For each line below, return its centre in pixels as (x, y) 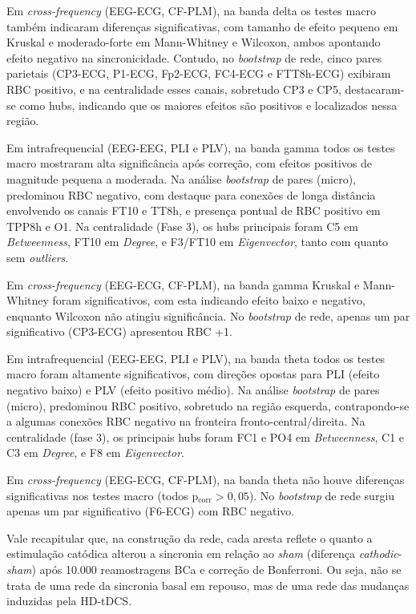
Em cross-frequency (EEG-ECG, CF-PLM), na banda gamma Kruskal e (183, 284)
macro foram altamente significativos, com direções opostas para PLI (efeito (193, 374)
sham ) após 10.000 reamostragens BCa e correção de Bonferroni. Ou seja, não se (204, 569)
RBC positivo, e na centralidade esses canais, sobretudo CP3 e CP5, (174, 89)
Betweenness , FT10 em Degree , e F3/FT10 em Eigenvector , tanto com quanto (198, 242)
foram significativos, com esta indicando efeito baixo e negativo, (209, 300)
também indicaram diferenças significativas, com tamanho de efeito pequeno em (202, 26)
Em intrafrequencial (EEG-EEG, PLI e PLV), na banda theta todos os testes (196, 358)
